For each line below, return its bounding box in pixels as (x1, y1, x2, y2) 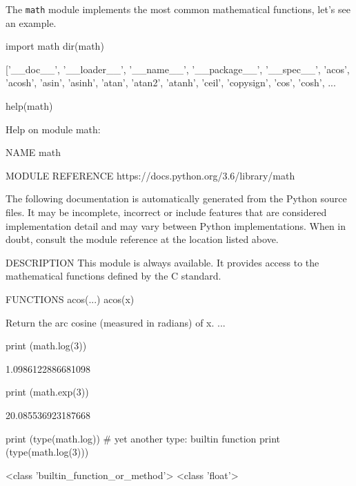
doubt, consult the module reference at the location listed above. (6, 232, 279, 246)
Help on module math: (6, 121, 101, 136)
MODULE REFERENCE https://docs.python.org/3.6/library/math (6, 168, 295, 182)
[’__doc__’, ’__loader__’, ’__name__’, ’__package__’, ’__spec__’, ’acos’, (6, 61, 350, 76)
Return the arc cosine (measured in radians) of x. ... (6, 315, 226, 329)
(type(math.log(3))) (6, 445, 89, 459)
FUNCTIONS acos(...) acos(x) (6, 291, 135, 306)
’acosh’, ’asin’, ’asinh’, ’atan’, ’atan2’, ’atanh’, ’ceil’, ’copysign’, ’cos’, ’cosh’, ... (6, 75, 336, 90)
